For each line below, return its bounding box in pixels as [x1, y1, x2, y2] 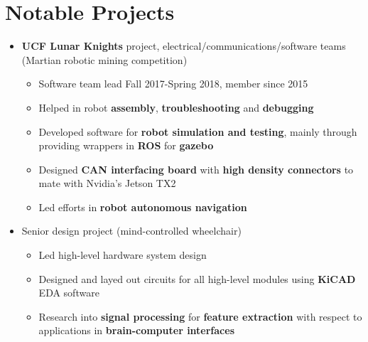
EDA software [38, 285, 99, 300]
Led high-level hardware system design [38, 247, 207, 262]
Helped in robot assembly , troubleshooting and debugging [38, 100, 314, 114]
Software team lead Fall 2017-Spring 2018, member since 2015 [38, 76, 308, 91]
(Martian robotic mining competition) [21, 52, 188, 67]
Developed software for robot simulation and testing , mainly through [38, 124, 357, 139]
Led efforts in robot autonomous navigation [38, 199, 247, 214]
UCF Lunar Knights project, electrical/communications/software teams [21, 38, 346, 53]
